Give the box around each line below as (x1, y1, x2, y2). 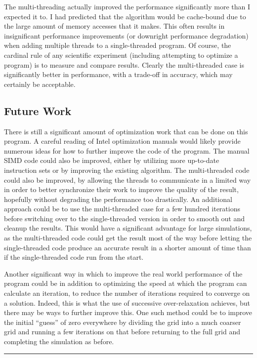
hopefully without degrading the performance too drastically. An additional (4, 194, 232, 204)
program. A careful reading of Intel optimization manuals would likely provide (4, 136, 241, 146)
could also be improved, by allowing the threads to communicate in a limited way (4, 174, 251, 185)
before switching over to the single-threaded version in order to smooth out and (4, 213, 245, 223)
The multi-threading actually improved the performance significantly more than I (4, 1, 251, 11)
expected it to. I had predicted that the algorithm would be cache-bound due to (4, 11, 246, 21)
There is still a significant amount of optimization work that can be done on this (4, 126, 248, 136)
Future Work (4, 103, 72, 118)
